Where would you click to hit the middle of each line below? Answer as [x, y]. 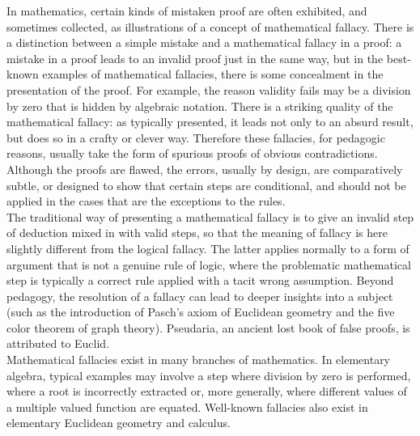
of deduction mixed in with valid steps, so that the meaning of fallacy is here [197, 233]
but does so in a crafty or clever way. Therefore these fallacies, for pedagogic [196, 137]
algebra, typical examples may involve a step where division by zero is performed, [209, 375]
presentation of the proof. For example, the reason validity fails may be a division [209, 89]
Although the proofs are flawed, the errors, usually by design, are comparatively [205, 169]
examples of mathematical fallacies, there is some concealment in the [213, 74]
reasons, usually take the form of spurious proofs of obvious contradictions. [192, 153]
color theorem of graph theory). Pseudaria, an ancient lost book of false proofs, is [208, 327]
